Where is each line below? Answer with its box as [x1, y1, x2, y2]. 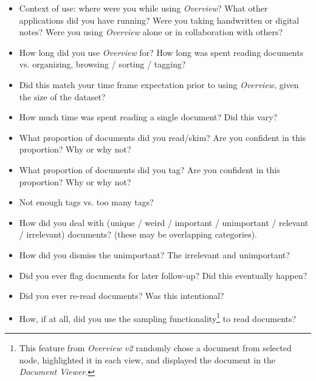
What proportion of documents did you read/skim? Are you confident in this [19, 131, 306, 143]
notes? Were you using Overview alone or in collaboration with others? [19, 26, 283, 38]
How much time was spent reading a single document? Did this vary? [19, 111, 278, 123]
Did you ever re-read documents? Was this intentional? [19, 289, 224, 302]
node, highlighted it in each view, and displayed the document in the [19, 353, 276, 366]
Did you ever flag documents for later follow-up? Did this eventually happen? [19, 269, 307, 281]
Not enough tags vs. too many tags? [19, 196, 154, 208]
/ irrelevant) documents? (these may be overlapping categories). [19, 228, 257, 241]
